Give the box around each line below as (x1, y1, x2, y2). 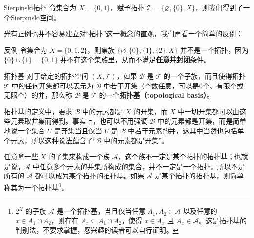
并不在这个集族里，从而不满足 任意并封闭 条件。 (60, 54, 211, 65)
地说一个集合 (4, 125, 45, 135)
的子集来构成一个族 (48, 151, 110, 162)
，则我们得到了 (195, 2, 243, 12)
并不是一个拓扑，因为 (180, 44, 249, 55)
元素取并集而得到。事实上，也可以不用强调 (10, 116, 148, 126)
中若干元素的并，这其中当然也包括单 (128, 125, 245, 135)
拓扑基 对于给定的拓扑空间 (4, 70, 88, 81)
